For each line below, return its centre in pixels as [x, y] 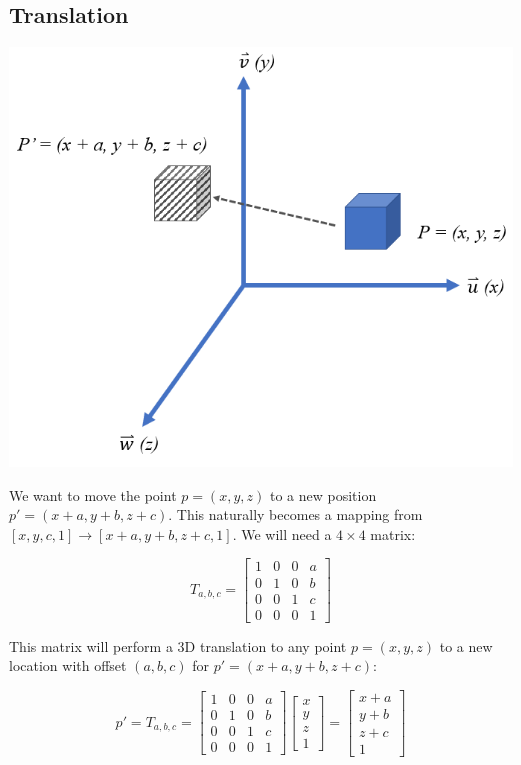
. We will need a [282, 533]
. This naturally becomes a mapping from [295, 514]
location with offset [68, 665]
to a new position [323, 494]
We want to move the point [93, 494]
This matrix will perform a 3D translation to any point [178, 645]
